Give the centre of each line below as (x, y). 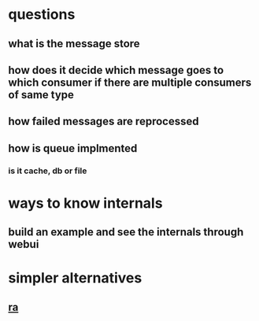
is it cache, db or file (48, 171)
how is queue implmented (73, 148)
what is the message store (74, 44)
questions (42, 15)
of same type (41, 95)
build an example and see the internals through (126, 232)
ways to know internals (85, 203)
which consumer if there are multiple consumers (130, 82)
